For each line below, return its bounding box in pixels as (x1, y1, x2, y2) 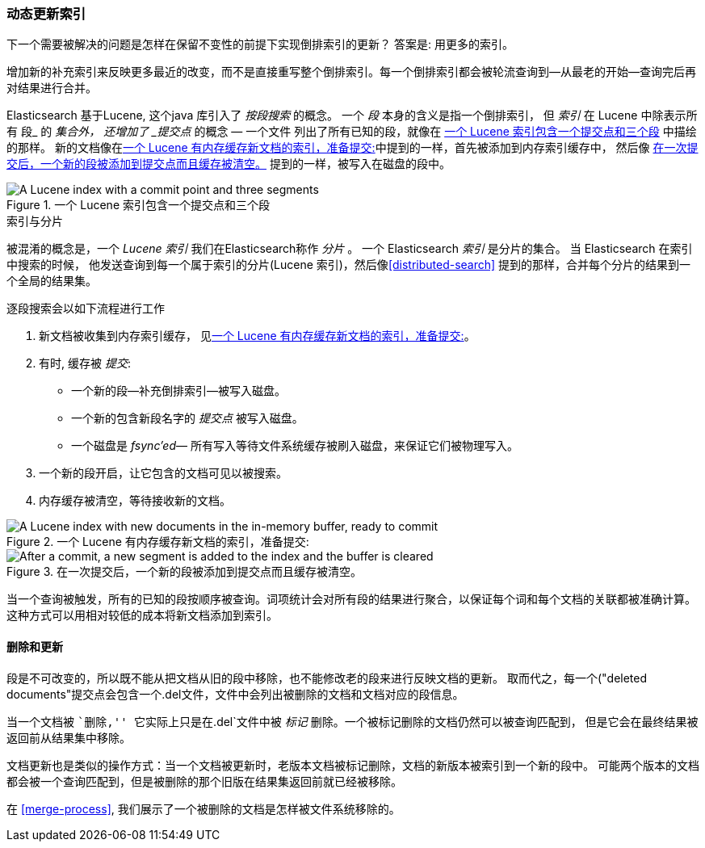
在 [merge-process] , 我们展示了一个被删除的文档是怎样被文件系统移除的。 (6, 801, 401, 816)
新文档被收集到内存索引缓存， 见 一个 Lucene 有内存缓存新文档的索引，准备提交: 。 (39, 329, 476, 343)
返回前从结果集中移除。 (6, 730, 131, 745)
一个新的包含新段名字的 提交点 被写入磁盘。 (71, 411, 304, 426)
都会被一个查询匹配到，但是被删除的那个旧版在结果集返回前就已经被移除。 (6, 774, 402, 788)
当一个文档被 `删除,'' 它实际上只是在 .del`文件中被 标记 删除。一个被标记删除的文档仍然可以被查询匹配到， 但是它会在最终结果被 (6, 714, 699, 728)
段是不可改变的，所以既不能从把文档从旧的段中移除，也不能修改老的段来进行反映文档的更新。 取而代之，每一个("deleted (6, 670, 648, 685)
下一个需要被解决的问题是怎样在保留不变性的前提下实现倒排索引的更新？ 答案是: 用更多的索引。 (6, 37, 514, 52)
